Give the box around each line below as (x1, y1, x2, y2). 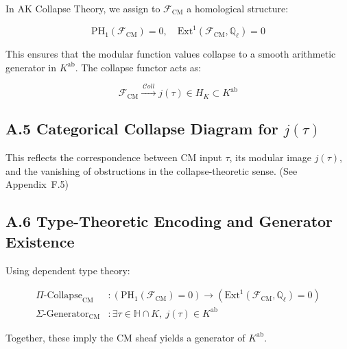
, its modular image (229, 150, 312, 165)
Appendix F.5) (5, 177, 69, 191)
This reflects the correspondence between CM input (5, 150, 222, 165)
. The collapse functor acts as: (75, 60, 202, 74)
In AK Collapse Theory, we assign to (5, 1, 160, 15)
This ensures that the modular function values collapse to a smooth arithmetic (5, 47, 336, 61)
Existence (5, 230, 75, 252)
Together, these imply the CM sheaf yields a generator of (5, 330, 246, 344)
